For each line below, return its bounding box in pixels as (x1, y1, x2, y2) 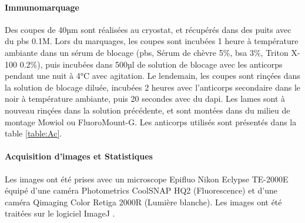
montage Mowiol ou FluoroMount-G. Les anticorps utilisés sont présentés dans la (5, 115, 297, 128)
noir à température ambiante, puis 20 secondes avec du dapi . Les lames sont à (5, 92, 286, 105)
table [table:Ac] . (5, 127, 62, 139)
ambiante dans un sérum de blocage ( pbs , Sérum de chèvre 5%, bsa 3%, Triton (5, 46, 289, 58)
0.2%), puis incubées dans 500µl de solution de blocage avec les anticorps (19, 58, 283, 70)
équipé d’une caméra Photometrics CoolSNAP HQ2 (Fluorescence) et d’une (5, 184, 278, 197)
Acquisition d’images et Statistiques (5, 150, 153, 162)
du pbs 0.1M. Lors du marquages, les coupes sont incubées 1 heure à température (5, 35, 299, 47)
